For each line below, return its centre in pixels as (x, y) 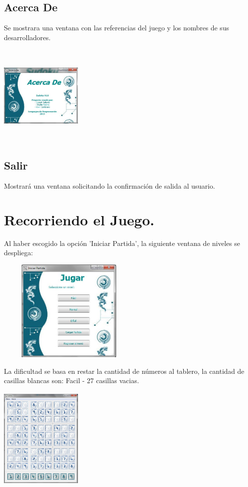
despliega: (19, 253)
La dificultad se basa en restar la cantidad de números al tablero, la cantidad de (124, 371)
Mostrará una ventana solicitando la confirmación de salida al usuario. (110, 186)
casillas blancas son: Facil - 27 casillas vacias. (72, 380)
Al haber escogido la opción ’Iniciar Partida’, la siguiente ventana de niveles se (122, 243)
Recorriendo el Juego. (79, 219)
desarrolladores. (27, 37)
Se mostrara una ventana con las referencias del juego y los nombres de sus (117, 28)
